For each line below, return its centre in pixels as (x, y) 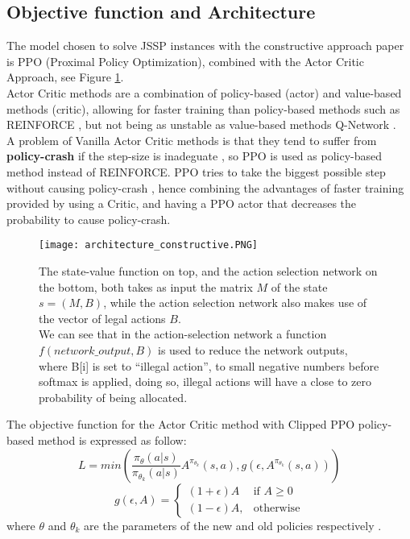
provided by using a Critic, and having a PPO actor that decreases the (182, 203)
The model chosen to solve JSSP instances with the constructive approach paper (205, 46)
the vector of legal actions (102, 318)
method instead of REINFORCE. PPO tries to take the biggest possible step (196, 171)
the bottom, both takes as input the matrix (146, 286)
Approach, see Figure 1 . (65, 77)
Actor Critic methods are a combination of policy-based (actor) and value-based (204, 92)
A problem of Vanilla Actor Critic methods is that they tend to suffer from (192, 140)
